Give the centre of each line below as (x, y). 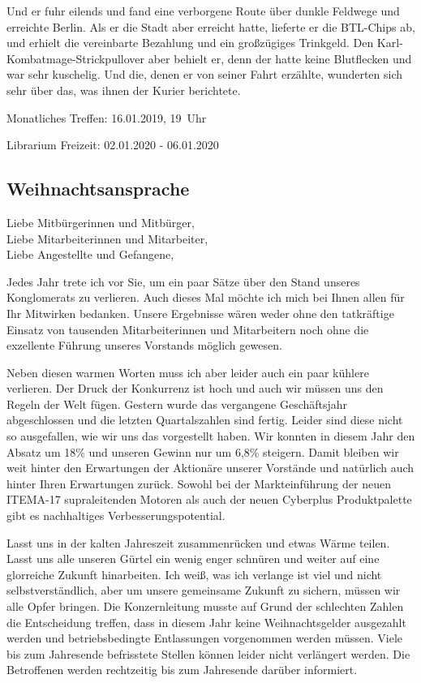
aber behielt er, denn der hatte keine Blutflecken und (280, 58)
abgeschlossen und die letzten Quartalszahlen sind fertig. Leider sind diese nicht (205, 420)
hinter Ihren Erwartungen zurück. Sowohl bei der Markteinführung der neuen (199, 483)
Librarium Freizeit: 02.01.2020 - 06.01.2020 (113, 145)
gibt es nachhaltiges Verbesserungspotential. (116, 515)
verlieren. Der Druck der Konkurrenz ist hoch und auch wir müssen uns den (195, 388)
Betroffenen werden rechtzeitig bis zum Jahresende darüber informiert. (182, 670)
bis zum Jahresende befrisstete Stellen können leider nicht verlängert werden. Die (208, 653)
